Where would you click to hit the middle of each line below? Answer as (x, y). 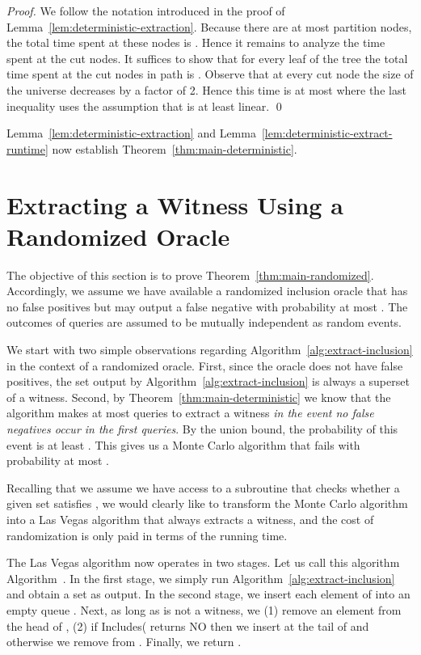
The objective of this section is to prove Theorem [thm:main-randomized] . (190, 275)
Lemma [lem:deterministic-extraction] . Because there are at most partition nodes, (209, 26)
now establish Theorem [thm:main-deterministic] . (175, 148)
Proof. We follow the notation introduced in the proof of (146, 11)
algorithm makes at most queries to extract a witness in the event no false (190, 413)
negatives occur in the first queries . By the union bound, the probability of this (202, 429)
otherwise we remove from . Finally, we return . (124, 642)
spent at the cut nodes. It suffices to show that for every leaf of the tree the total (207, 58)
